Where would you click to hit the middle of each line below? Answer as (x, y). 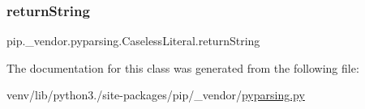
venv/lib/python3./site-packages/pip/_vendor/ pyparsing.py (156, 95)
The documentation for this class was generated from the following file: (183, 67)
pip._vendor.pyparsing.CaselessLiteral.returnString (133, 41)
